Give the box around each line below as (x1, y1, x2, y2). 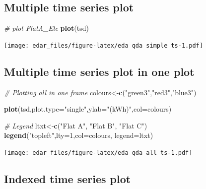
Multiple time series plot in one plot (4, 63, 195, 79)
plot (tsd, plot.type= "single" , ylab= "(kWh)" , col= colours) (4, 104, 172, 114)
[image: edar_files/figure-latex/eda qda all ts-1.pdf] (4, 149, 193, 157)
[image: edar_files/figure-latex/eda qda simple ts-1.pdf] (4, 42, 203, 49)
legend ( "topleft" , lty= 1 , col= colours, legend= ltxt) (4, 130, 153, 140)
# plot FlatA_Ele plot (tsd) (4, 23, 89, 33)
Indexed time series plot (4, 171, 131, 187)
